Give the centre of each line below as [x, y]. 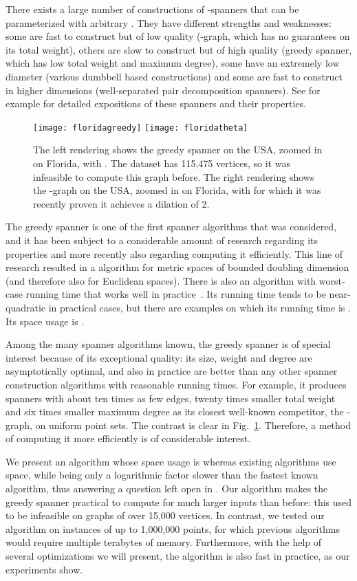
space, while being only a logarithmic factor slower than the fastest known [162, 475]
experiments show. [44, 569]
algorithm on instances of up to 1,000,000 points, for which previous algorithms [173, 528]
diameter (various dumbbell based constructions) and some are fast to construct [174, 76]
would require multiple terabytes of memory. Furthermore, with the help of [164, 542]
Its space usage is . [45, 321]
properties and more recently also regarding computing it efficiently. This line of [174, 253]
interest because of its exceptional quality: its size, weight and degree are [159, 357]
